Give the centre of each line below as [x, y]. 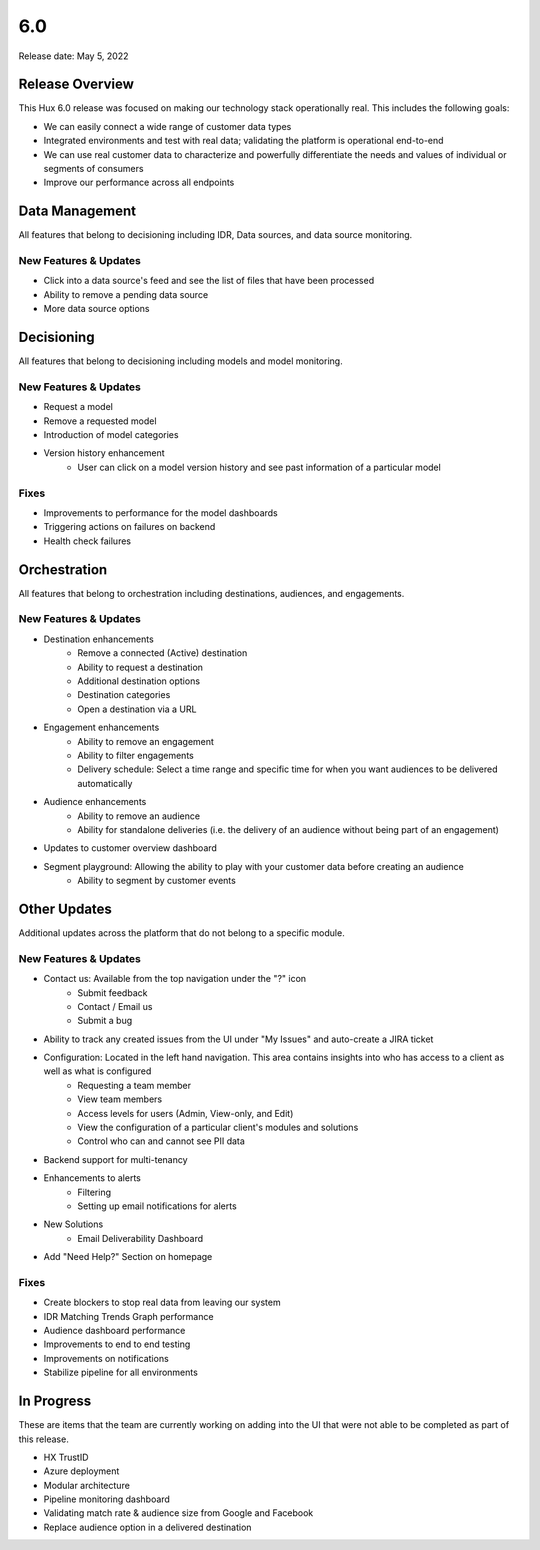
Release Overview [76, 84]
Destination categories [124, 695]
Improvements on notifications [106, 1358]
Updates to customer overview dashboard [130, 848]
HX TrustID [66, 1457]
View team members [120, 1099]
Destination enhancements [98, 639]
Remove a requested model [100, 421]
